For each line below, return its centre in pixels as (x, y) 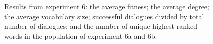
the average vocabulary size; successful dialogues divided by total (104, 16)
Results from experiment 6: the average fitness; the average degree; (107, 6)
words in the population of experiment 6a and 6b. (81, 35)
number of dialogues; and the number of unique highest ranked (101, 26)
